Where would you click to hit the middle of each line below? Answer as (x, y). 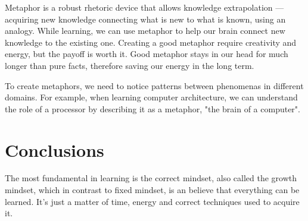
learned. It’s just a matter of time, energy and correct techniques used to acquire (152, 201)
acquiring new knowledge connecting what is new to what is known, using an (145, 19)
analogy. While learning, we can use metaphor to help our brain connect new (145, 31)
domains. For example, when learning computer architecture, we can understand (151, 97)
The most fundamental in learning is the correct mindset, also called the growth (151, 178)
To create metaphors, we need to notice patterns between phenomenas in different (154, 85)
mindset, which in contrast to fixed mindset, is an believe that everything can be (152, 190)
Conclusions (55, 149)
